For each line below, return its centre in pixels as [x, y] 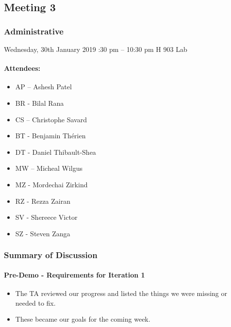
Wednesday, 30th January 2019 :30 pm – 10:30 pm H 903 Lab [96, 49]
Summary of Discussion [51, 255]
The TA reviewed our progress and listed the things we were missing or [121, 293]
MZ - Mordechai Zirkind [51, 184]
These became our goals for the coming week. [83, 319]
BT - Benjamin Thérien [50, 136]
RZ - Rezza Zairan [43, 201]
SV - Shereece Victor [46, 217]
